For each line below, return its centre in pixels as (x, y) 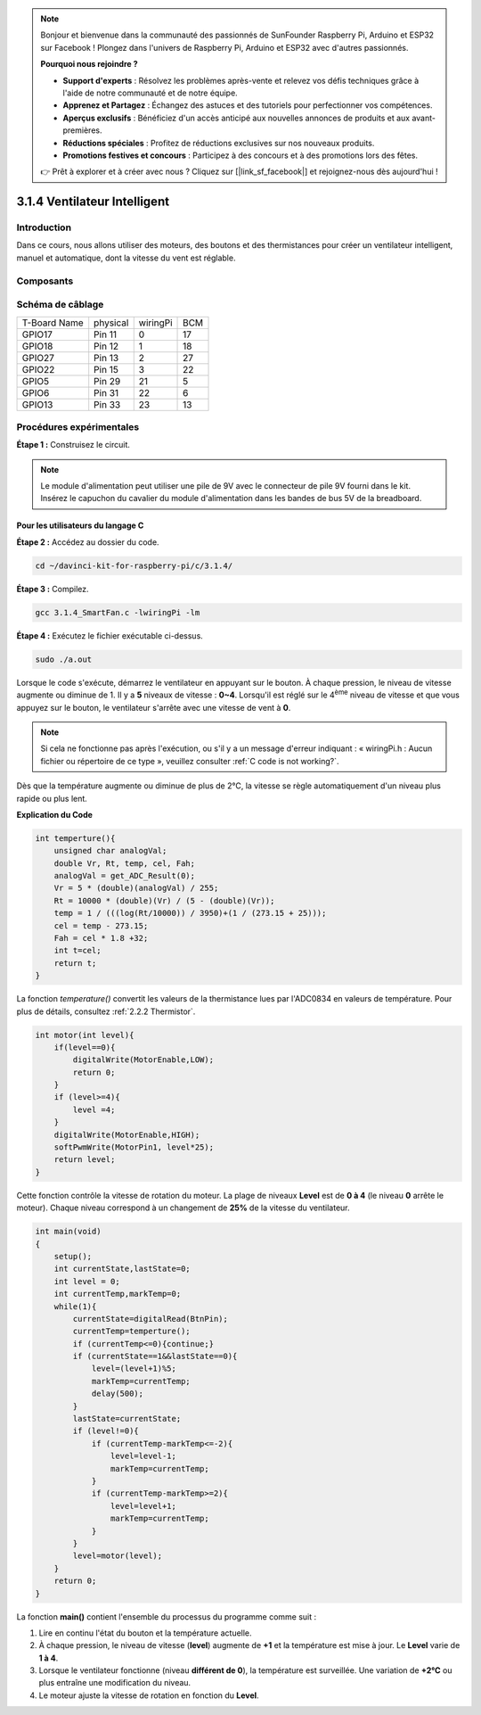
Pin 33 (107, 404)
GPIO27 (38, 358)
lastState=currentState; (127, 1419)
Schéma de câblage (60, 305)
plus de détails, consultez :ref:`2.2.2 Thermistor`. (106, 1011)
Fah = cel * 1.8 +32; (101, 938)
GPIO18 (37, 346)
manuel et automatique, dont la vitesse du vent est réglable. (126, 258)
